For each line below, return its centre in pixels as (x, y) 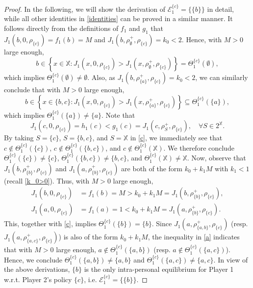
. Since (162, 223)
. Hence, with (202, 39)
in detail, (220, 9)
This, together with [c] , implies (50, 223)
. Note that (118, 115)
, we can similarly (222, 77)
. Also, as (101, 77)
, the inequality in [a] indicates (194, 237)
